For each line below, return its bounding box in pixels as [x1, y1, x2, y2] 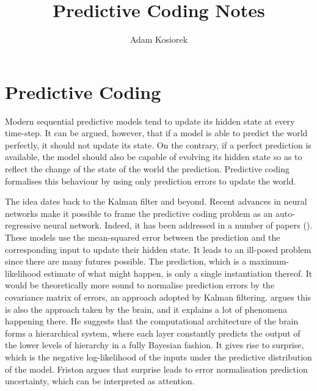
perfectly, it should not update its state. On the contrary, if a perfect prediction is [5, 138, 312, 151]
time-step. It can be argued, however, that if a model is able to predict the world [5, 126, 308, 139]
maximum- [249, 255, 290, 268]
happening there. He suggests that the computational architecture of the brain [5, 315, 299, 327]
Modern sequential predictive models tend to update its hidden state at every [5, 114, 295, 127]
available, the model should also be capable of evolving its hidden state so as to [5, 150, 302, 163]
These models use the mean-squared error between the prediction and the [5, 231, 280, 243]
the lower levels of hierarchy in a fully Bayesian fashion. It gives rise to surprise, [5, 338, 304, 351]
